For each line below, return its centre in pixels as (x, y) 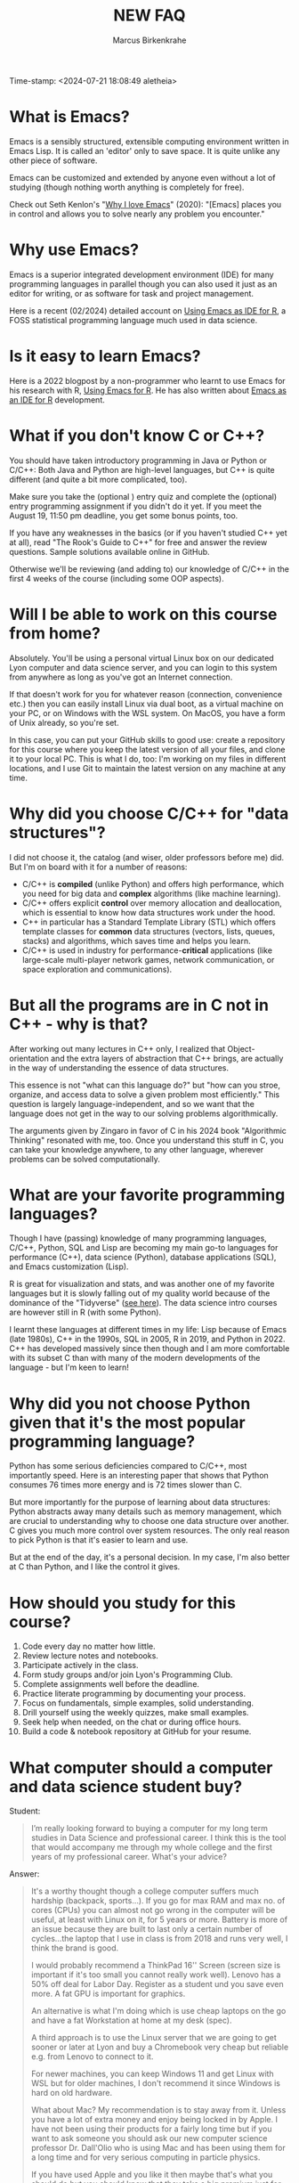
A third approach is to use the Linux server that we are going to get (154, 2038)
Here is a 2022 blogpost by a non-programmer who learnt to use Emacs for (148, 380)
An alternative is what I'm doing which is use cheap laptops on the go (158, 2011)
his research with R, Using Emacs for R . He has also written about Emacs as (148, 390)
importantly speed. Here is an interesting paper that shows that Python (139, 1476)
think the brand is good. (75, 1948)
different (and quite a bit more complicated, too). (98, 479)
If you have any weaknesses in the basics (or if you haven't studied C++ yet (148, 533)
